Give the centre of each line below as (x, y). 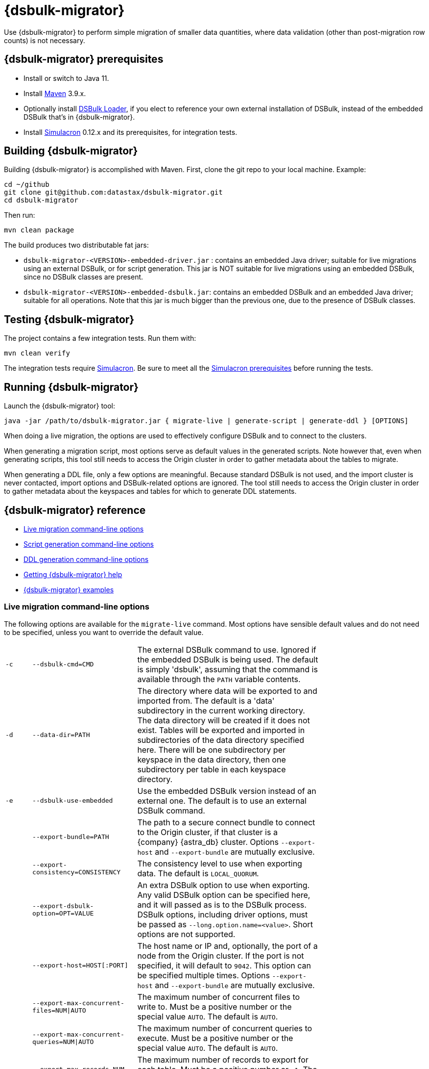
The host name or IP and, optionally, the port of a (227, 946)
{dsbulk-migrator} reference (75, 510)
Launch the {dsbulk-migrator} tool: (60, 406)
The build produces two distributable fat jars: (76, 245)
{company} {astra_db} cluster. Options (208, 842)
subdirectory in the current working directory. (221, 710)
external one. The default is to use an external (222, 801)
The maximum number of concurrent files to (219, 997)
